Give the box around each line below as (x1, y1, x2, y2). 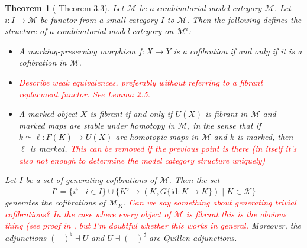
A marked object (18, 107, 77, 120)
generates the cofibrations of (5, 196, 106, 208)
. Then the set (169, 174, 220, 186)
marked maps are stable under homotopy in (18, 119, 175, 131)
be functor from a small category (40, 13, 158, 25)
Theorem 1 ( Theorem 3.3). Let (5, 2, 124, 14)
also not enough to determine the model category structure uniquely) (18, 154, 266, 166)
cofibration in (18, 56, 67, 68)
